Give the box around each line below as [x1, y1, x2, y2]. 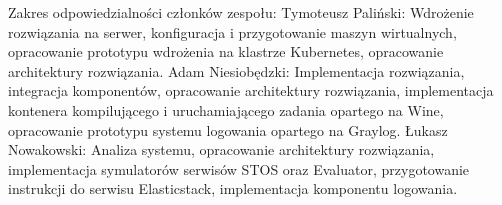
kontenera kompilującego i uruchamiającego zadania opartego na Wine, [8, 99, 444, 120]
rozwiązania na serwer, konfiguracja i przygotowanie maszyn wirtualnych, [8, 21, 457, 42]
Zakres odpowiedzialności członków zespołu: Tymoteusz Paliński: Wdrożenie [8, 2, 474, 22]
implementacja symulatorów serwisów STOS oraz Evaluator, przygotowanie [8, 158, 470, 179]
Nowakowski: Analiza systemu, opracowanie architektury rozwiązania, [8, 139, 435, 160]
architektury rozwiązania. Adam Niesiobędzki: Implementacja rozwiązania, [8, 60, 465, 81]
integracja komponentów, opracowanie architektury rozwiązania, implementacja [8, 80, 494, 101]
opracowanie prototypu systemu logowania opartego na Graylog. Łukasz [8, 119, 448, 140]
